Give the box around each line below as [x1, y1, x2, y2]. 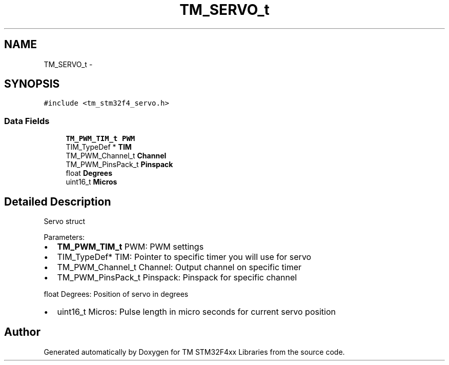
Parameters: [44, 233, 85, 242]
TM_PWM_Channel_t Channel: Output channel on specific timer [57, 262, 302, 273]
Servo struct [44, 217, 86, 226]
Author [4, 326, 40, 339]
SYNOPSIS [4, 77, 60, 91]
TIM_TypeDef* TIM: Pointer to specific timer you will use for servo [57, 252, 312, 262]
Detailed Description [4, 195, 111, 208]
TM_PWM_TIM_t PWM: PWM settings [57, 241, 204, 252]
